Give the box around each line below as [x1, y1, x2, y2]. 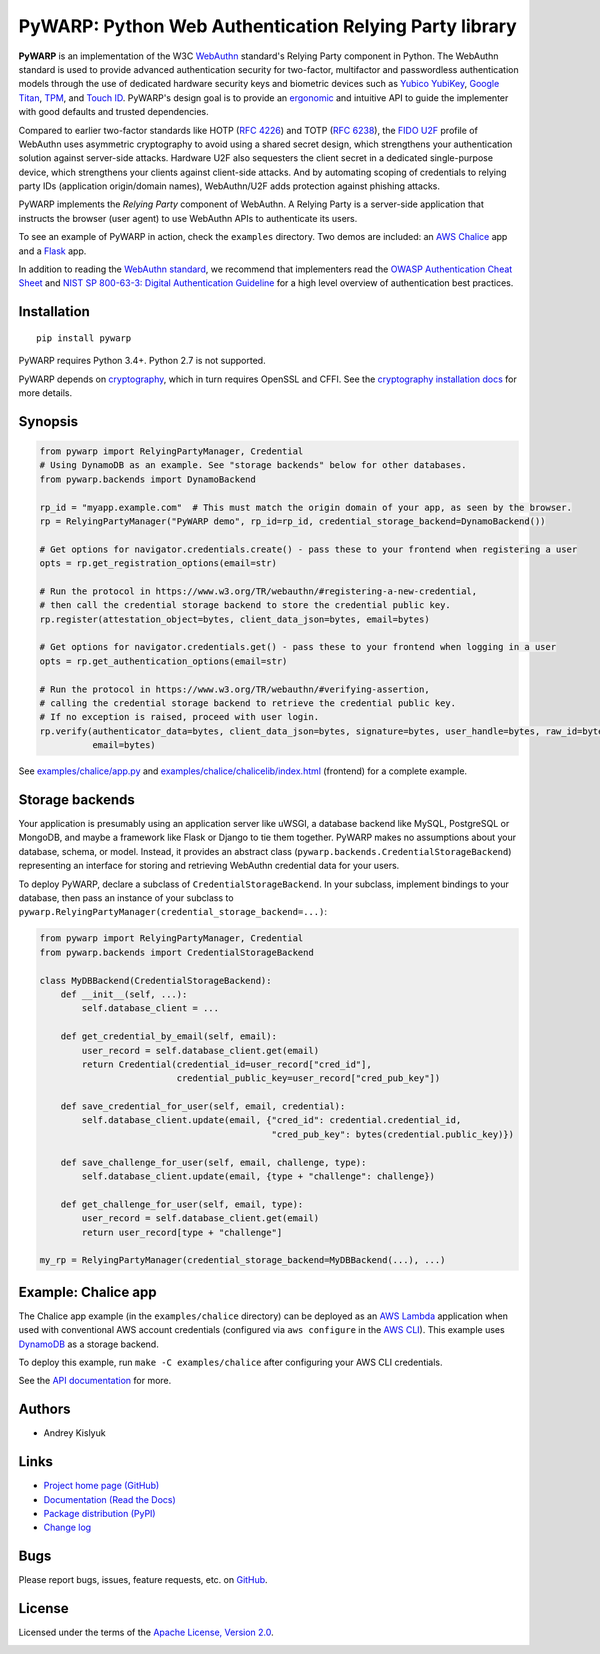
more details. [18, 386, 73, 399]
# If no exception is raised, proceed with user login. [39, 711, 320, 723]
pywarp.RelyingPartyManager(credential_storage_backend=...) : [18, 906, 327, 918]
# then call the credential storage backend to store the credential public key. [39, 600, 452, 611]
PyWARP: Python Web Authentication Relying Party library [18, 15, 517, 37]
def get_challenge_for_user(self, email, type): [60, 1198, 304, 1210]
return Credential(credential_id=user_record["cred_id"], [81, 1058, 372, 1070]
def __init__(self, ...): [60, 988, 188, 1000]
